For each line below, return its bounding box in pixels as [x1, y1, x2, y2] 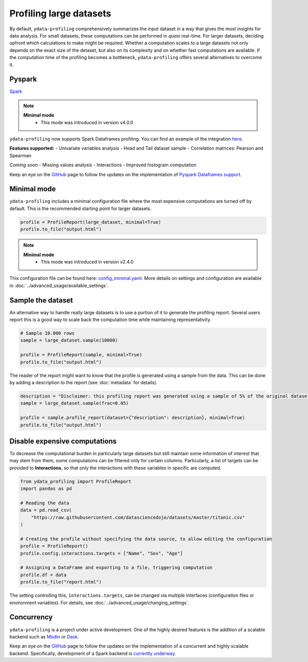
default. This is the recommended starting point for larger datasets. [9, 205, 151, 212]
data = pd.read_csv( [20, 507, 72, 513]
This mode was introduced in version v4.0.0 [41, 119, 133, 125]
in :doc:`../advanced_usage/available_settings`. [9, 282, 109, 289]
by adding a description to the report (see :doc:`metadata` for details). [9, 379, 158, 385]
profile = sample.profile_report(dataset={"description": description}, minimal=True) [20, 415, 245, 421]
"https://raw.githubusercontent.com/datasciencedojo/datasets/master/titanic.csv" [31, 514, 245, 520]
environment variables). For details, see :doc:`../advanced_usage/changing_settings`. [9, 599, 189, 606]
